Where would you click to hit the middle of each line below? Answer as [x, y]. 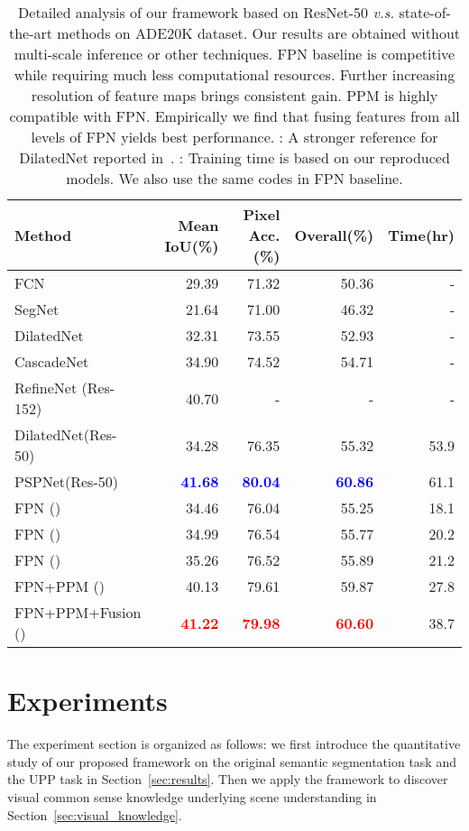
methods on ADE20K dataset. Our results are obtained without [259, 33]
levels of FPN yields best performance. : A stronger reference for [234, 137]
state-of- [425, 12]
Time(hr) [421, 235]
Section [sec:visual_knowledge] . [95, 814]
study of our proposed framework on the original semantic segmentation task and [232, 761]
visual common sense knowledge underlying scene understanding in [192, 796]
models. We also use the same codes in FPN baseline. [234, 178]
